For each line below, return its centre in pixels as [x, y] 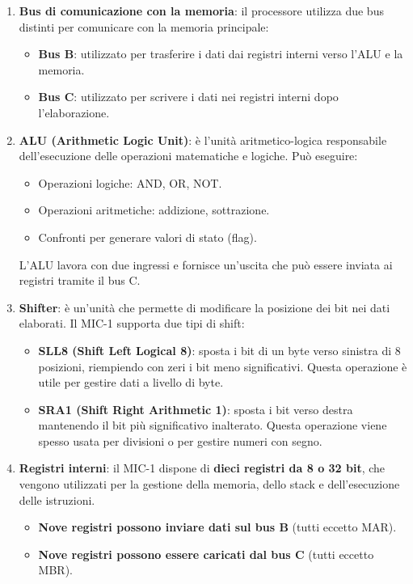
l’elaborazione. [74, 112]
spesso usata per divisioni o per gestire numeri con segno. [180, 440]
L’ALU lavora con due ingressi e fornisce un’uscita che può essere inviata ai [206, 264]
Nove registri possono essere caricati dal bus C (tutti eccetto [206, 554]
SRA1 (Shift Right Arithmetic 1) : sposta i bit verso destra [196, 409]
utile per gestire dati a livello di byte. [131, 382]
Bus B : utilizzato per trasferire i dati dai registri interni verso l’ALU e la [221, 54]
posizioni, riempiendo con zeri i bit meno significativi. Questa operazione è [223, 366]
